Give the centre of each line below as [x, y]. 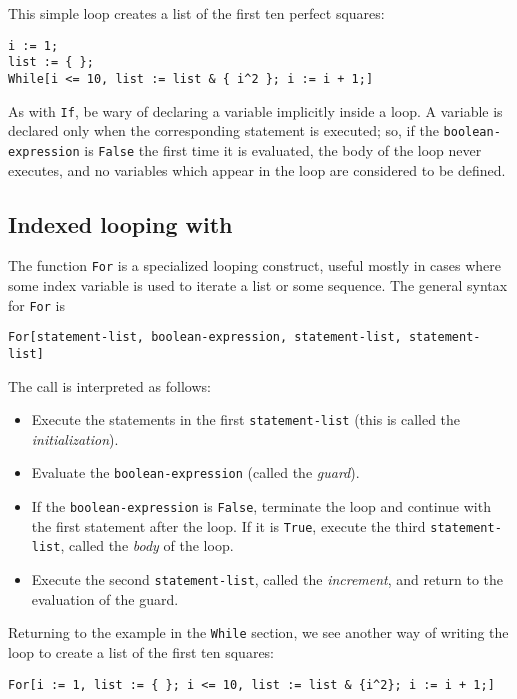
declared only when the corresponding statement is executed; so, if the [223, 130]
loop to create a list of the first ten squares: [141, 651]
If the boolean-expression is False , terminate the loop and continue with [261, 506]
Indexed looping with [120, 223]
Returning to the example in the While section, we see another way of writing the [258, 632]
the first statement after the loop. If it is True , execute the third [228, 525]
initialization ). [75, 438]
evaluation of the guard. [105, 598]
